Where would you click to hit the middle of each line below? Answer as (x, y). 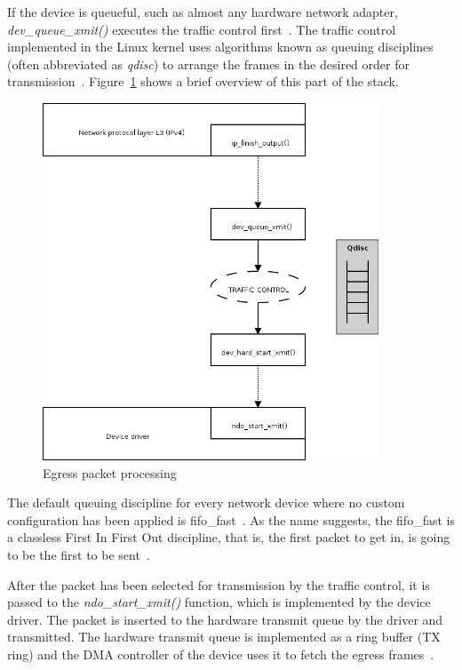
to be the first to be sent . (79, 555)
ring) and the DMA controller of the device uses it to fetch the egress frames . (221, 654)
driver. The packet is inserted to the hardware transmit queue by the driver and (225, 619)
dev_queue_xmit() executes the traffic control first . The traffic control (202, 29)
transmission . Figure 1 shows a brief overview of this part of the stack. (203, 81)
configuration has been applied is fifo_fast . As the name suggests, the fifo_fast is (231, 519)
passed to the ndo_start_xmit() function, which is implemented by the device (219, 602)
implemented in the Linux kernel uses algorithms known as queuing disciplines (220, 47)
